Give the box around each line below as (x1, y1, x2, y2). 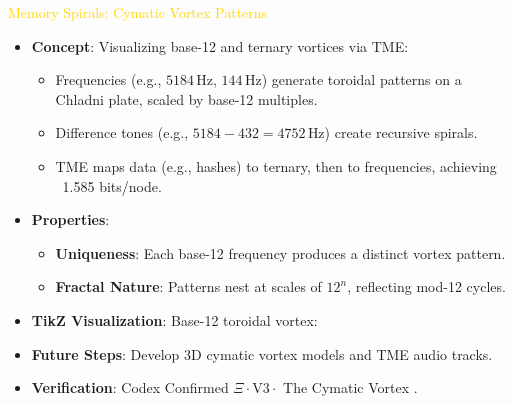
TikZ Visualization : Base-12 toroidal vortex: (31, 309, 318, 330)
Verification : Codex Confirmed (31, 377, 229, 398)
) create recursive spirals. (324, 122, 478, 143)
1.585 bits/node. (62, 175, 162, 196)
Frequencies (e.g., (55, 69, 162, 90)
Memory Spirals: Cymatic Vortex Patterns (8, 2, 268, 22)
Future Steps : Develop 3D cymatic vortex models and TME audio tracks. (31, 343, 493, 364)
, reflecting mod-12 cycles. (347, 276, 506, 297)
